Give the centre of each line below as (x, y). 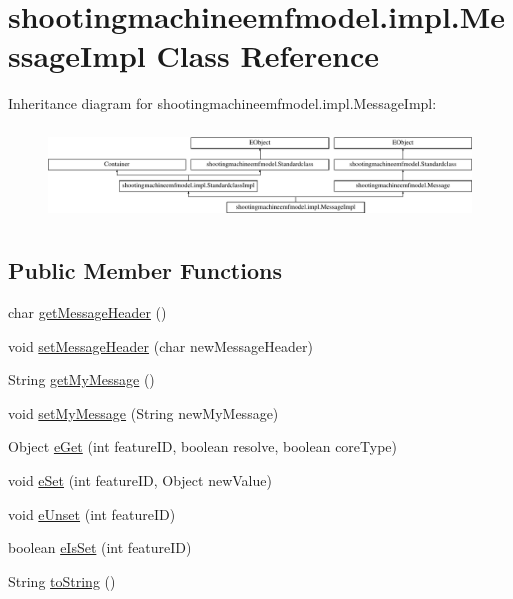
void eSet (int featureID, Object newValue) (140, 480)
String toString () (62, 580)
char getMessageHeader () (87, 312)
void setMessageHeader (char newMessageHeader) (160, 345)
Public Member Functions (145, 270)
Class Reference (268, 55)
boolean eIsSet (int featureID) (100, 547)
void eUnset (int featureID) (92, 513)
